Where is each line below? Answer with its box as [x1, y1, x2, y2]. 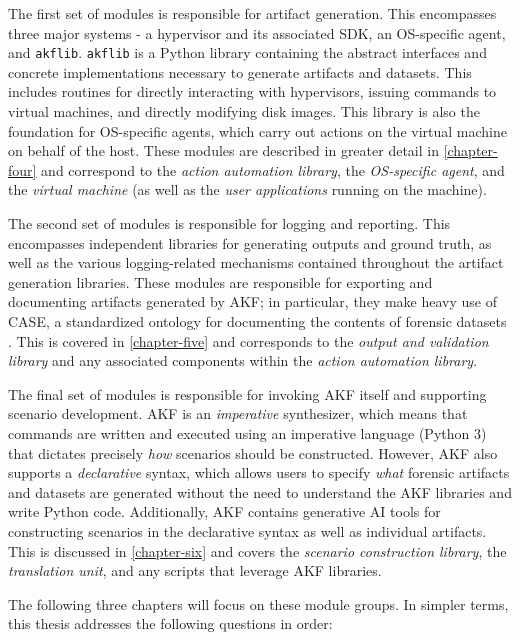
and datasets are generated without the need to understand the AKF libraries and [8, 481, 512, 502]
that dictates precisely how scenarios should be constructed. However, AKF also [8, 442, 498, 463]
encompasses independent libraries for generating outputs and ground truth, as [8, 232, 492, 253]
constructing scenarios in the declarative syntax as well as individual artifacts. [8, 520, 487, 541]
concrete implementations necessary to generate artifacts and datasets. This [8, 61, 472, 82]
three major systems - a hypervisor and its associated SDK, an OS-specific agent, [8, 22, 506, 43]
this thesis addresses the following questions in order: [8, 613, 333, 634]
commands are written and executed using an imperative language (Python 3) [8, 422, 487, 443]
